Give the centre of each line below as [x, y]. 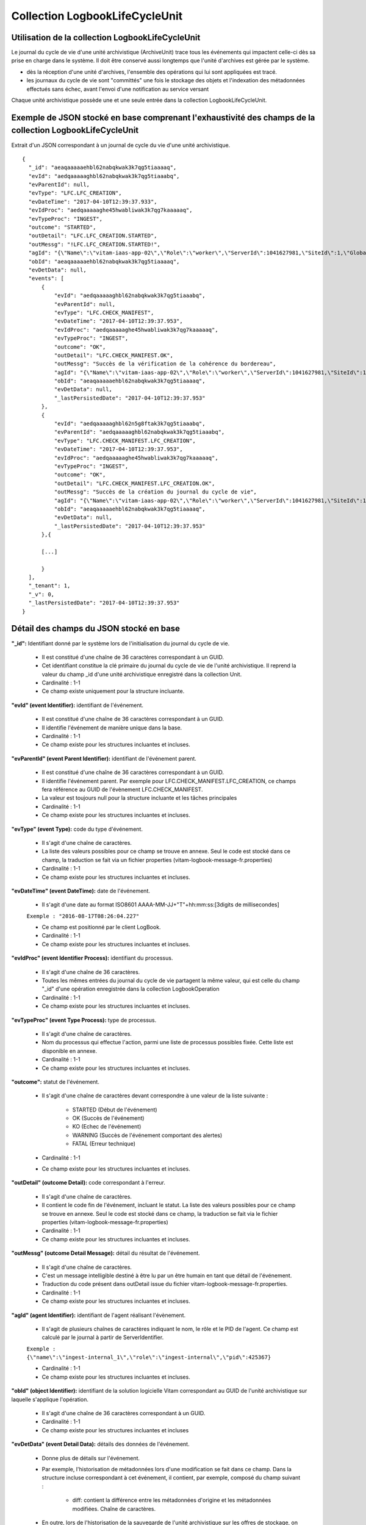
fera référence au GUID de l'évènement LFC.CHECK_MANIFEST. [122, 789]
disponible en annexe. [70, 1051]
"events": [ [46, 278]
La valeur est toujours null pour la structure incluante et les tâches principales [139, 798]
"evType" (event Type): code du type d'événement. [77, 829]
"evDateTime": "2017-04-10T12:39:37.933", [93, 202]
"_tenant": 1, [49, 586]
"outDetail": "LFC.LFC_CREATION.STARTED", [93, 236]
